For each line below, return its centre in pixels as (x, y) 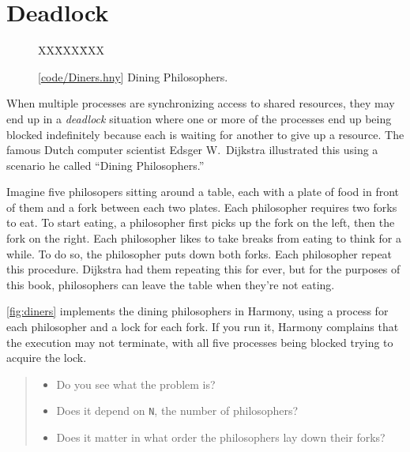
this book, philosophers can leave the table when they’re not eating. (171, 284)
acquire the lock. (47, 358)
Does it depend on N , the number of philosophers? (177, 411)
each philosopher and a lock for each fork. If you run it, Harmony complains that (203, 327)
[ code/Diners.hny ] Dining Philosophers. (133, 76)
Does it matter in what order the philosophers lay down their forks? (221, 437)
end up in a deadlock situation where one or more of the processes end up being (199, 118)
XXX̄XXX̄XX (71, 50)
